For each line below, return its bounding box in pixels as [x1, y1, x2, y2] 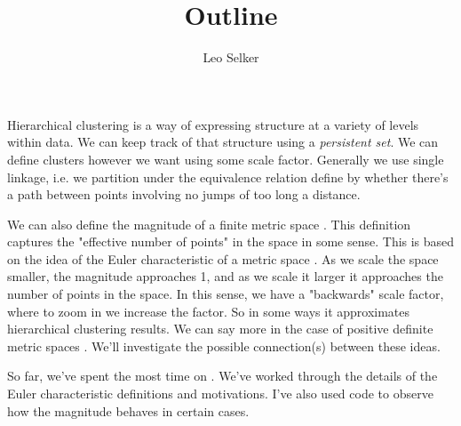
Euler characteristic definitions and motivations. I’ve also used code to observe [7, 384, 433, 403]
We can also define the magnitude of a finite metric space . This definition [7, 214, 411, 233]
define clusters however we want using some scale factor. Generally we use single [7, 149, 444, 168]
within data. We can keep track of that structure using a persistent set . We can [7, 133, 439, 151]
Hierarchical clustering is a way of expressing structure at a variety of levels [7, 115, 419, 133]
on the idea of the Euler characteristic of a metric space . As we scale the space [7, 249, 439, 268]
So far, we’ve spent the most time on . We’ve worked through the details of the [7, 366, 438, 385]
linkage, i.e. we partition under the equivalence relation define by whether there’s [7, 167, 449, 186]
